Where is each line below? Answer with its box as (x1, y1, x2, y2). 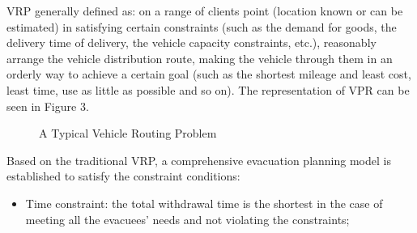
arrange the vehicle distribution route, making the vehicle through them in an (6, 49, 393, 66)
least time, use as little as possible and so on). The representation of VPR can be (6, 81, 410, 98)
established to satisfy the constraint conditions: (6, 167, 240, 184)
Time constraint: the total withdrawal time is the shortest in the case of (25, 194, 383, 211)
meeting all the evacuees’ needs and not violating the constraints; (25, 210, 350, 227)
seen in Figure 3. (6, 97, 89, 114)
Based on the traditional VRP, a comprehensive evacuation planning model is (6, 151, 391, 168)
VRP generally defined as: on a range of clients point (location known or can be (6, 2, 403, 19)
